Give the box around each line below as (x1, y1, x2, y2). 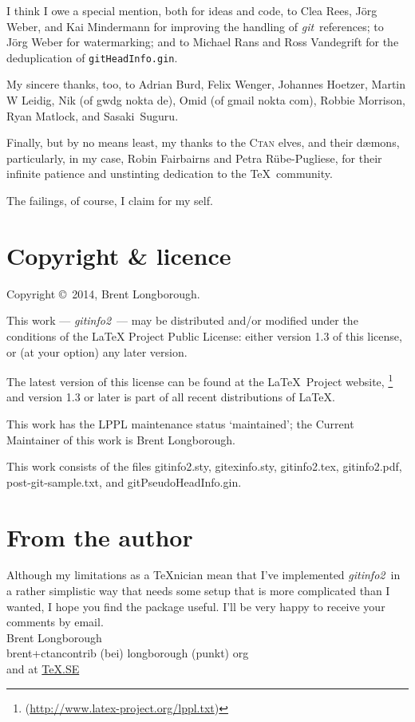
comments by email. (6, 614, 104, 630)
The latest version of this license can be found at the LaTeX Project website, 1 (6, 371, 393, 389)
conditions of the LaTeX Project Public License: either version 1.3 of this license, (6, 327, 402, 344)
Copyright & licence (6, 239, 231, 271)
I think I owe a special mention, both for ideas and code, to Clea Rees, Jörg (6, 2, 377, 18)
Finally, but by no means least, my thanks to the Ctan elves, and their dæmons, (6, 134, 400, 151)
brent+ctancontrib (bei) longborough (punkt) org (6, 645, 249, 661)
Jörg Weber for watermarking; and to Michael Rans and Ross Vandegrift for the (6, 34, 399, 50)
